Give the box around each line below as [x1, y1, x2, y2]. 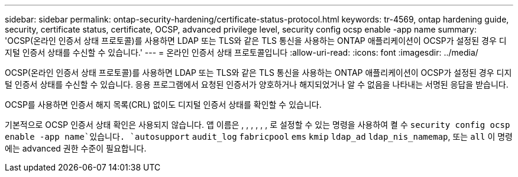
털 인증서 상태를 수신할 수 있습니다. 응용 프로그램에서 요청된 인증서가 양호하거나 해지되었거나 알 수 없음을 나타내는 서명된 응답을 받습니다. [5, 79, 509, 89]
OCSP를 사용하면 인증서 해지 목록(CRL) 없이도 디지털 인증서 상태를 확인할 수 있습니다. [5, 99, 322, 110]
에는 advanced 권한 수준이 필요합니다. [5, 143, 147, 153]
